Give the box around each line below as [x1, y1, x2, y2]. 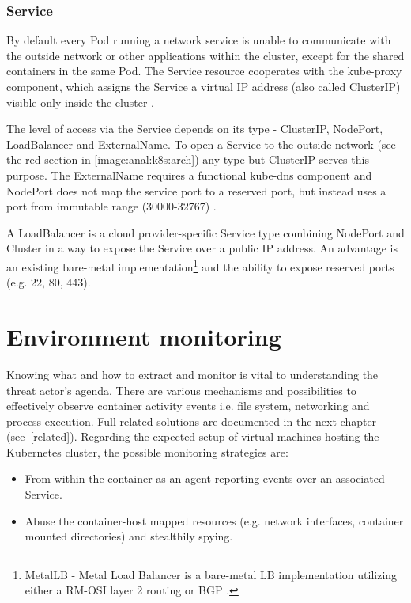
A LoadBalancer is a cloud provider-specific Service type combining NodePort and [6, 224, 405, 241]
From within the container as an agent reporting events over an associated [25, 470, 385, 487]
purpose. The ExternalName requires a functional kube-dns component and [6, 166, 372, 183]
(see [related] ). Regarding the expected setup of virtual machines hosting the [6, 428, 379, 445]
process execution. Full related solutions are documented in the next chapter [6, 412, 377, 429]
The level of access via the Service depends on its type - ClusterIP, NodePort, [6, 120, 383, 137]
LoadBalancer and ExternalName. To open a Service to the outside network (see [6, 135, 396, 152]
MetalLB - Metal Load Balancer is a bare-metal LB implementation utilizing [25, 566, 398, 582]
